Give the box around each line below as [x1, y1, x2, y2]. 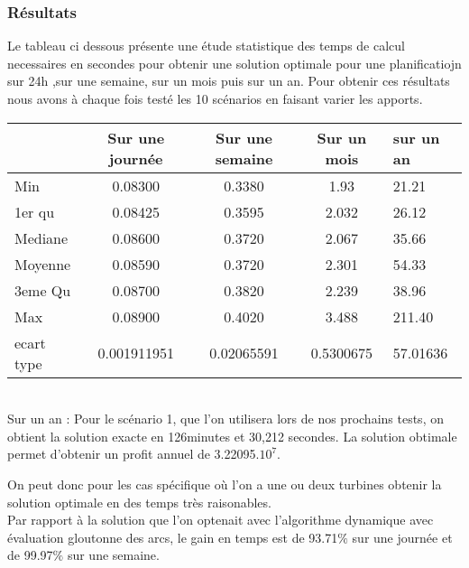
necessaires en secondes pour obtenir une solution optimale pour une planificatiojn [7, 53, 462, 72]
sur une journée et [352, 527, 453, 546]
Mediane [14, 227, 69, 248]
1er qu [14, 200, 55, 222]
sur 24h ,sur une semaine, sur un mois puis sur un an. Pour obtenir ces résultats [7, 71, 450, 90]
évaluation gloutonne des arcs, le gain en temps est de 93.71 [7, 527, 338, 546]
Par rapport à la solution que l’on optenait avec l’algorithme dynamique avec [7, 510, 434, 529]
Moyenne [14, 253, 71, 275]
